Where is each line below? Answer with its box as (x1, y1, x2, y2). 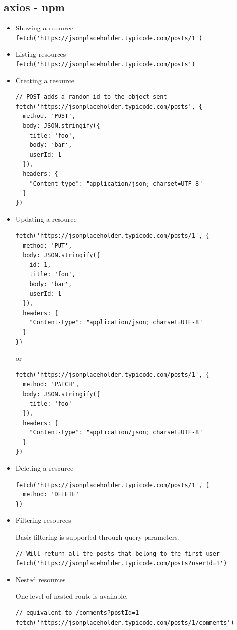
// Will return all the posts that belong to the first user (15, 550, 220, 557)
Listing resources (15, 49, 66, 59)
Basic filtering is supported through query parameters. (15, 532, 179, 542)
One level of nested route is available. (15, 591, 128, 601)
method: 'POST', (23, 113, 76, 120)
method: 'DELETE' (23, 491, 79, 498)
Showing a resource (15, 23, 74, 33)
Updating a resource (15, 214, 77, 224)
